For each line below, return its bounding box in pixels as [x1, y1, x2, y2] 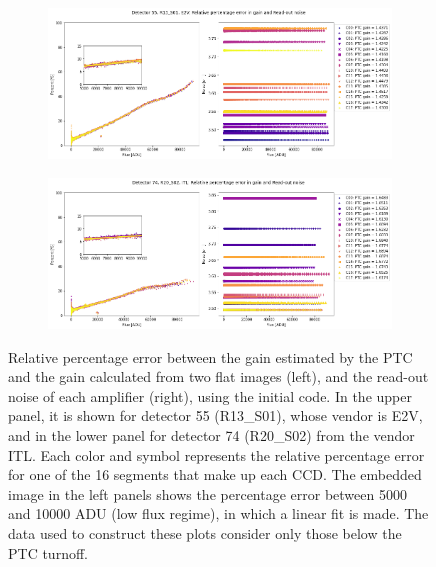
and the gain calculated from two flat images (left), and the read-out [8, 366, 429, 387]
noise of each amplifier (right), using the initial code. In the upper [8, 385, 412, 406]
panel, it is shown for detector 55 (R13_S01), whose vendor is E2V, [8, 405, 423, 426]
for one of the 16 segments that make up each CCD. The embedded [8, 464, 422, 485]
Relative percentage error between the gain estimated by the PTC [8, 346, 413, 367]
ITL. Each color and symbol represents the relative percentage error [8, 444, 425, 465]
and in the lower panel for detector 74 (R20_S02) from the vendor [8, 424, 415, 445]
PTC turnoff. [8, 542, 88, 563]
